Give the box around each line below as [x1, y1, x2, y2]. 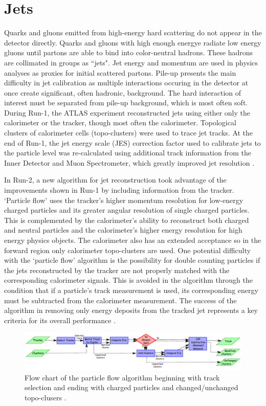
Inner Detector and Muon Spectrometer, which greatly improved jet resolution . [4, 157, 255, 168]
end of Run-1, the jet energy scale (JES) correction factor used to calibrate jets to [4, 137, 261, 148]
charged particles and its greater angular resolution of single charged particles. [4, 205, 250, 215]
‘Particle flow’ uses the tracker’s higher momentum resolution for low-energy [4, 194, 243, 205]
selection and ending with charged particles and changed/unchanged [25, 382, 238, 393]
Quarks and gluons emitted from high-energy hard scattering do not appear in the [4, 27, 262, 38]
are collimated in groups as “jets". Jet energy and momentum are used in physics [4, 57, 258, 67]
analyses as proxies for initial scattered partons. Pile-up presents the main [4, 67, 236, 78]
